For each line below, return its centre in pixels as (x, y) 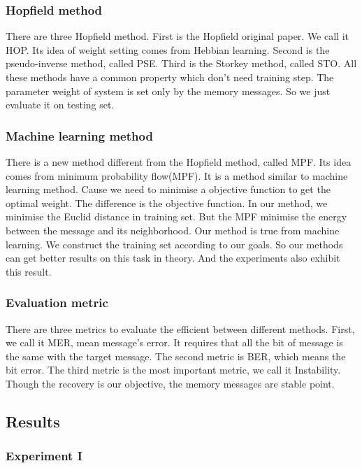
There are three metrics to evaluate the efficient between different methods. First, (180, 328)
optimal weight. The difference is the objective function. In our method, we (167, 203)
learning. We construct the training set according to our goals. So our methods (174, 244)
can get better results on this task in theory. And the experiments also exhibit (173, 258)
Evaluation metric (57, 303)
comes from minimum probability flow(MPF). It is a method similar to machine (177, 175)
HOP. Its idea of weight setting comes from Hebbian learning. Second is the (168, 49)
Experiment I (44, 456)
